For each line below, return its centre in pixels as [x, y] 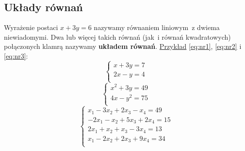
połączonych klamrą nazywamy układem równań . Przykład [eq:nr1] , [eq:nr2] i [123, 46]
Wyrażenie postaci [31, 27]
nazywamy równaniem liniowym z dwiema [157, 27]
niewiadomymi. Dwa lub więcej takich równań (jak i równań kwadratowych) [117, 37]
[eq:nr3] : [16, 55]
